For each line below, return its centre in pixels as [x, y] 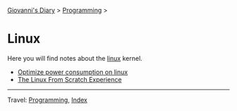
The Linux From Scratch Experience [69, 79]
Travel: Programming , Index [48, 100]
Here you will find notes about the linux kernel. [75, 58]
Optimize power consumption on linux [73, 72]
